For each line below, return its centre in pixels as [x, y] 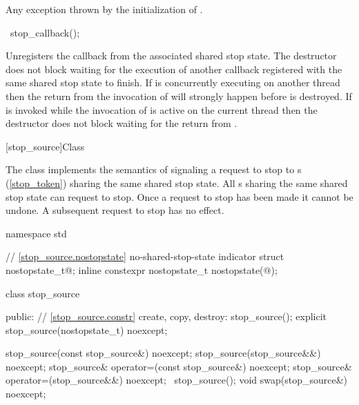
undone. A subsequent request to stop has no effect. [115, 210]
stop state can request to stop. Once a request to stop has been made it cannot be [179, 196]
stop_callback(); [45, 32]
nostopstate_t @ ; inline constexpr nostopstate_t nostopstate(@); [142, 269]
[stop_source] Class [45, 146]
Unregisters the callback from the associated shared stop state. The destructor [171, 56]
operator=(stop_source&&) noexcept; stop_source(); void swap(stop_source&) [177, 380]
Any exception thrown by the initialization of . [104, 9]
